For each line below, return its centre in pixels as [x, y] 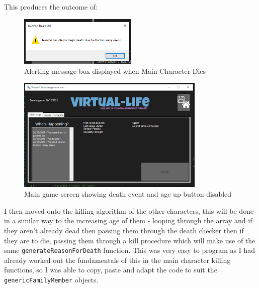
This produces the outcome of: [51, 7]
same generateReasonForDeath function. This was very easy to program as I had [130, 250]
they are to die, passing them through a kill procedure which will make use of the [130, 240]
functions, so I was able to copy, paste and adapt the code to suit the [111, 270]
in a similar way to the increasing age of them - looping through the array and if [128, 221]
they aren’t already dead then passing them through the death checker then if [124, 230]
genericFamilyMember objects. [51, 280]
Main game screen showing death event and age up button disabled [128, 194]
